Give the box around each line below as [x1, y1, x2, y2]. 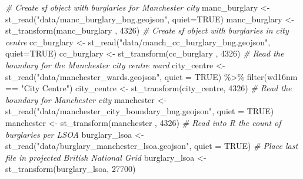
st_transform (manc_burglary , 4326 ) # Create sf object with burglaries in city [5, 24, 289, 37]
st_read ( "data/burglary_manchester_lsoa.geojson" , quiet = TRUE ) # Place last [5, 140, 298, 152]
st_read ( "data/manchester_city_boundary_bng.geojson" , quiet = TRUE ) [5, 105, 274, 117]
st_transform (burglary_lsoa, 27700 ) [5, 163, 136, 175]
